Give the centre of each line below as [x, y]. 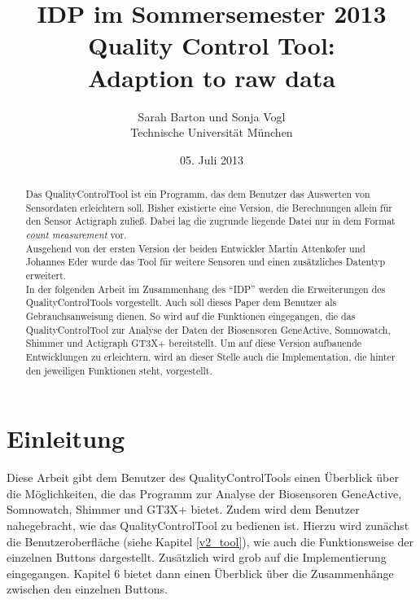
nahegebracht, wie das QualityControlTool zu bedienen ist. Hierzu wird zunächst [208, 525]
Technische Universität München [212, 132]
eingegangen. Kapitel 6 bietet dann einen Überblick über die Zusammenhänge [200, 573]
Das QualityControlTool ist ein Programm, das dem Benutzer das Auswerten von [198, 194]
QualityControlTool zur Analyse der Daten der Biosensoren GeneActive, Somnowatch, [208, 329]
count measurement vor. [76, 235]
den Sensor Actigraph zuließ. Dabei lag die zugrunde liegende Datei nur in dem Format [210, 221]
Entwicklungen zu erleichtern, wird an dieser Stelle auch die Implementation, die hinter [210, 356]
